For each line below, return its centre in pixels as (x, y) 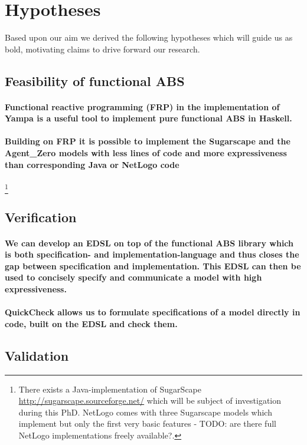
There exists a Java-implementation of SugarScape (110, 389)
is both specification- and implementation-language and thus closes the (152, 254)
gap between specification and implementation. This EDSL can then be (153, 266)
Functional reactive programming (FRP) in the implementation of (142, 106)
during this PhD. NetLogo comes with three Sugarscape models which (145, 412)
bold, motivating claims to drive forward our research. (102, 49)
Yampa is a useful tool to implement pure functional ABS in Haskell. (148, 118)
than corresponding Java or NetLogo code (92, 164)
